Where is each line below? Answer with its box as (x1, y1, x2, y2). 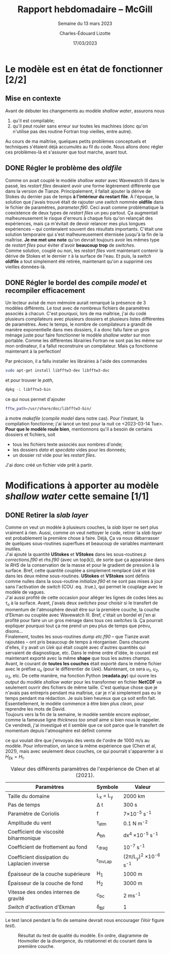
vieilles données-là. (5, 263, 47, 270)
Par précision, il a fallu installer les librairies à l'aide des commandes (5, 358, 148, 364)
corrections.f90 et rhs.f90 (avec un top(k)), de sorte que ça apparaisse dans (5, 557, 165, 563)
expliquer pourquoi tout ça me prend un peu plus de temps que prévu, (5, 623, 152, 629)
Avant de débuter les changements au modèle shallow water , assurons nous (5, 108, 165, 114)
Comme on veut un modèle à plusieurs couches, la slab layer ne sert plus (5, 525, 158, 530)
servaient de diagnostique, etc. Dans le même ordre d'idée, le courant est (5, 650, 158, 656)
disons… (5, 628, 23, 634)
